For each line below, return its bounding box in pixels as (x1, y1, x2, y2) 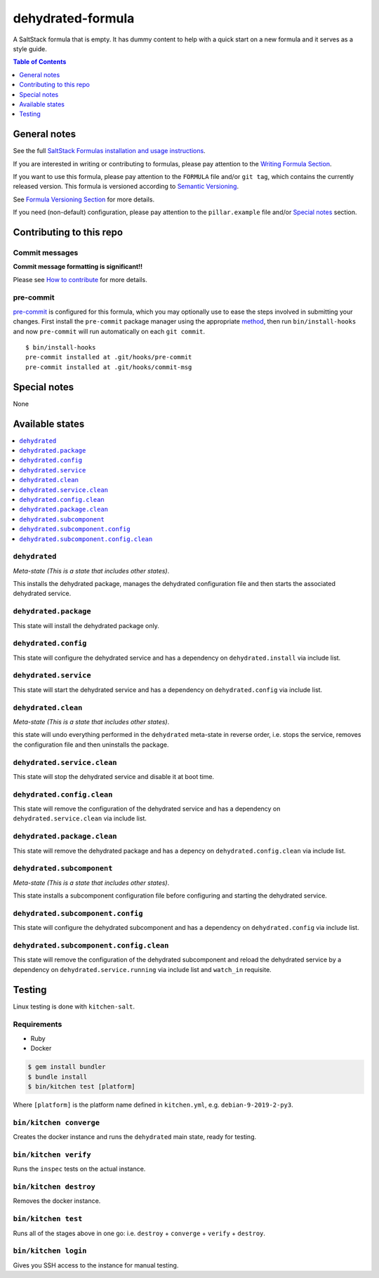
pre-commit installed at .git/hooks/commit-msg (25, 363, 192, 371)
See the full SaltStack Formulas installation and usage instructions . (13, 147, 206, 155)
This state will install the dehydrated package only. (13, 621, 159, 630)
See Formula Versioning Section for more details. (13, 195, 154, 204)
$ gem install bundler (27, 1063, 106, 1071)
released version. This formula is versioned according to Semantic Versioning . (13, 182, 239, 191)
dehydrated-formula (13, 11, 135, 26)
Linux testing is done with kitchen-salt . (13, 1002, 135, 1011)
